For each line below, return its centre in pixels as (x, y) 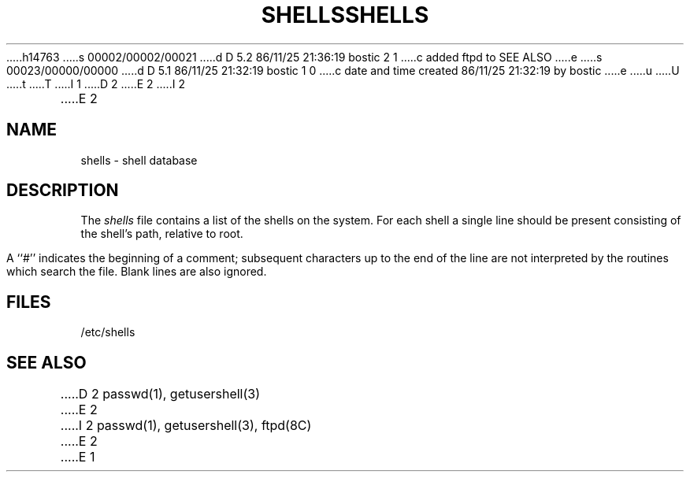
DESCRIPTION (63, 191)
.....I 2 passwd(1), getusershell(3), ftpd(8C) (186, 426)
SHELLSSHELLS (345, 15)
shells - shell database (139, 160)
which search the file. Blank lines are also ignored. (137, 272)
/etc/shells (108, 332)
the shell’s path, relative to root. (162, 234)
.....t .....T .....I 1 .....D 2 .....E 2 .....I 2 (96, 83)
